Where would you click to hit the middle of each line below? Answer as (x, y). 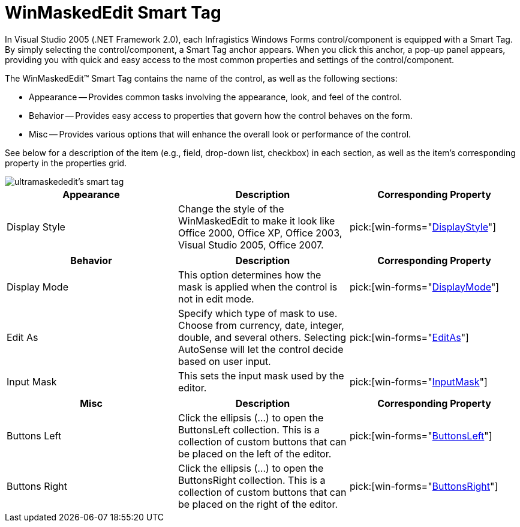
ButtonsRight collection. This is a (252, 480)
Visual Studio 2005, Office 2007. (251, 245)
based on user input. (224, 361)
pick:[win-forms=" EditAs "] (409, 337)
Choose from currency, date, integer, (261, 325)
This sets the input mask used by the (261, 375)
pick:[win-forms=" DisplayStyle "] (423, 227)
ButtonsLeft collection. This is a (249, 429)
